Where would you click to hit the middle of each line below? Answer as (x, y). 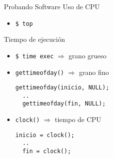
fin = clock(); (47, 151)
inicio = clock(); (45, 135)
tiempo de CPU (78, 119)
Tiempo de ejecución (34, 39)
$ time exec (34, 56)
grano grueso (88, 55)
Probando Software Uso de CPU (52, 6)
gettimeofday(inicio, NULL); (62, 88)
